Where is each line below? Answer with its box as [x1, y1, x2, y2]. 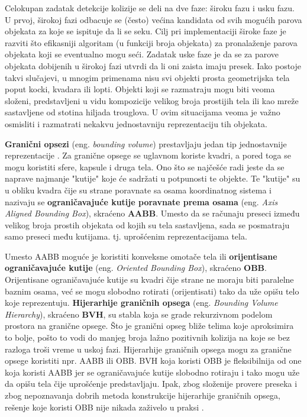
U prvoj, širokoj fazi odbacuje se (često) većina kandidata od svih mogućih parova [5, 13, 302, 25]
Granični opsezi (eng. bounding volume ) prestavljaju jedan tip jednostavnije [5, 137, 287, 150]
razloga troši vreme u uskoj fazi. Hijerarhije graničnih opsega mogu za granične [5, 342, 292, 355]
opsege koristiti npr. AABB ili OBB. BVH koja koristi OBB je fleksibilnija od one [5, 354, 302, 367]
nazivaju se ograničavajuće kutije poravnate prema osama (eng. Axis [5, 195, 278, 208]
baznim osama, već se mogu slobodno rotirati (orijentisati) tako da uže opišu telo [5, 285, 299, 297]
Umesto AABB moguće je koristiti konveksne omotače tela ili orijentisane [5, 250, 277, 262]
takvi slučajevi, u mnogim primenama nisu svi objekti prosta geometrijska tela [5, 71, 290, 83]
